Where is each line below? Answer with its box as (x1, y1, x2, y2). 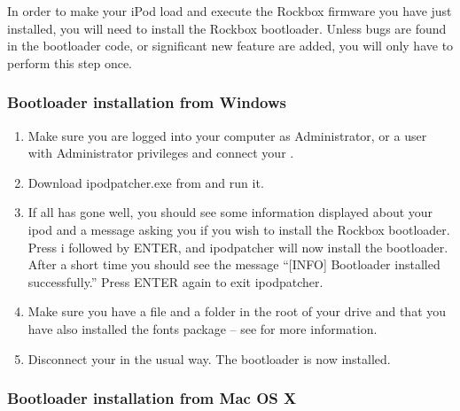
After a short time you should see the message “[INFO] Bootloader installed (27, 255, 441, 274)
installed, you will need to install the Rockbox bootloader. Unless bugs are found (7, 19, 447, 37)
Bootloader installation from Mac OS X (7, 387, 297, 409)
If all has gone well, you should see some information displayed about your (27, 203, 433, 221)
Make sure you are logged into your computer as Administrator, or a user (27, 126, 427, 144)
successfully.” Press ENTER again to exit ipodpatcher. (27, 272, 324, 291)
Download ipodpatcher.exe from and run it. (27, 173, 264, 191)
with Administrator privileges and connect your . (27, 143, 294, 162)
